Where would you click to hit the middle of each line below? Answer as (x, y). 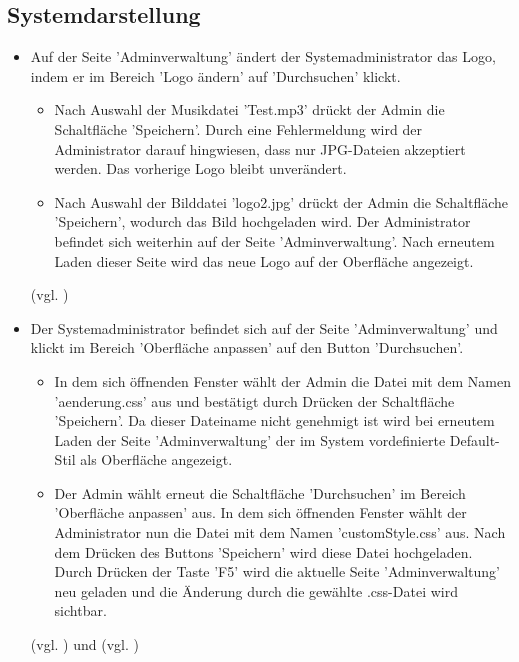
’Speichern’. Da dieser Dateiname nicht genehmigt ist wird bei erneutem (274, 420)
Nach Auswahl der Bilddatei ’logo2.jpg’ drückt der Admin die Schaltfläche (281, 201)
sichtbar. (80, 610)
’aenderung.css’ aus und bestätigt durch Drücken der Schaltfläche (254, 400)
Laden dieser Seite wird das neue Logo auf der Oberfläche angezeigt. (264, 260)
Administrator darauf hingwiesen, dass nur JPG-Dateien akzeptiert (260, 148)
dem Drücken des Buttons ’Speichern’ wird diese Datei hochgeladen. (263, 551)
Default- (474, 439)
